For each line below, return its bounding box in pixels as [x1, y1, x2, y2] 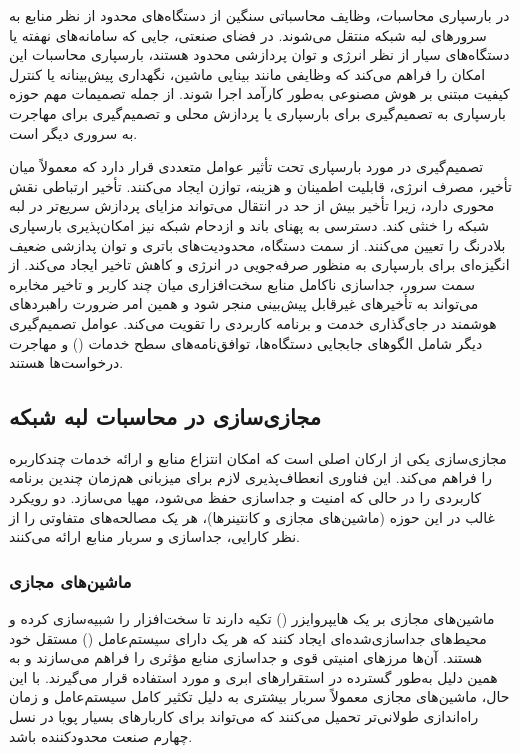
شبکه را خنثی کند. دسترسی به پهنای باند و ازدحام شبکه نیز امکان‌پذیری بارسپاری [9, 214, 489, 235]
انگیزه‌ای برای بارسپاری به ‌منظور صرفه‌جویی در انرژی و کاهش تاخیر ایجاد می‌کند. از [9, 254, 510, 275]
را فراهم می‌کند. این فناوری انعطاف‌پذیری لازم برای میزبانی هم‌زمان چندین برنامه [9, 467, 493, 488]
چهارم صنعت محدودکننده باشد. [9, 725, 193, 746]
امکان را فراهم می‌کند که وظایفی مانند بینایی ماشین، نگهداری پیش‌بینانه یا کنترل [9, 63, 486, 84]
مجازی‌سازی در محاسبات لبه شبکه [9, 401, 322, 432]
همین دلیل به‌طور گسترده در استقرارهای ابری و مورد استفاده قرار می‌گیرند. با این [9, 666, 498, 687]
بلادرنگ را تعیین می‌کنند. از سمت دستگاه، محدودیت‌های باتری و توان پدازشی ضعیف [9, 234, 506, 255]
